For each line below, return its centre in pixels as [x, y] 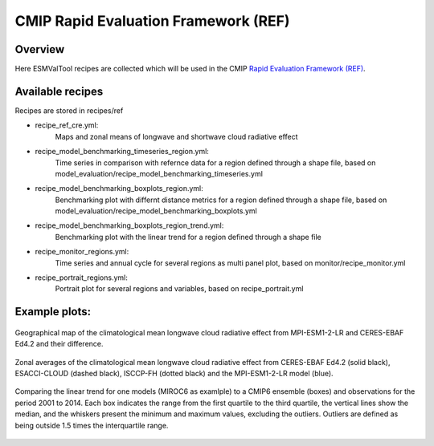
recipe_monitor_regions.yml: [82, 252]
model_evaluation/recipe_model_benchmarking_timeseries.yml [159, 173]
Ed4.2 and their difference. [59, 344]
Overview [40, 49]
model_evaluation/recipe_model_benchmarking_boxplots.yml [156, 211]
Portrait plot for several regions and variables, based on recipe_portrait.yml [179, 289]
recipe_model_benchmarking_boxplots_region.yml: [119, 189]
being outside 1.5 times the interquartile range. [92, 425]
